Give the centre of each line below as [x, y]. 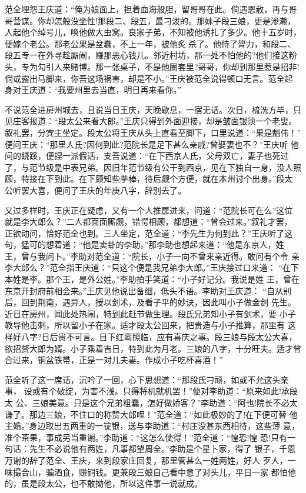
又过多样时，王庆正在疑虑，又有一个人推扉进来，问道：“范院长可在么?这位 [149, 210]
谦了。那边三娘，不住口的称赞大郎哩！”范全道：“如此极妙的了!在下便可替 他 [151, 414]
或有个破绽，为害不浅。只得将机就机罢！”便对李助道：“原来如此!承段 [165, 391]
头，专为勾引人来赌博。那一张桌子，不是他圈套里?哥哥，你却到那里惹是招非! [152, 66]
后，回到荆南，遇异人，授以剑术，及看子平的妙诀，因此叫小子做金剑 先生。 [150, 302]
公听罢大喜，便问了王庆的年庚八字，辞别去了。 [95, 190]
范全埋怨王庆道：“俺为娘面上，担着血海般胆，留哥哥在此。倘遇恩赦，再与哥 [151, 9]
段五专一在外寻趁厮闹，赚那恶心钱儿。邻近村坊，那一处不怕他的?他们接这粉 [151, 55]
